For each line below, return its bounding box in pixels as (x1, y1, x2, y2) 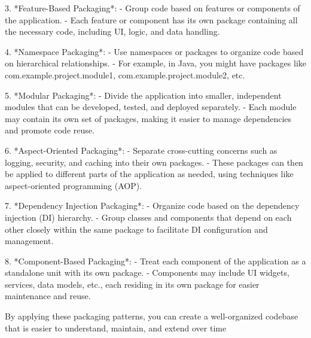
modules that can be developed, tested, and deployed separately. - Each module (5, 101, 297, 113)
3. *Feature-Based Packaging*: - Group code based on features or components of (5, 2, 300, 14)
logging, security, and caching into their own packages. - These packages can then (5, 156, 303, 168)
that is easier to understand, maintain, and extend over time (5, 321, 227, 334)
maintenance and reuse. (5, 290, 91, 302)
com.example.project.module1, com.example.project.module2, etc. (5, 68, 245, 81)
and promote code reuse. (5, 124, 94, 136)
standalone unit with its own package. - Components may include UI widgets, (5, 266, 289, 279)
